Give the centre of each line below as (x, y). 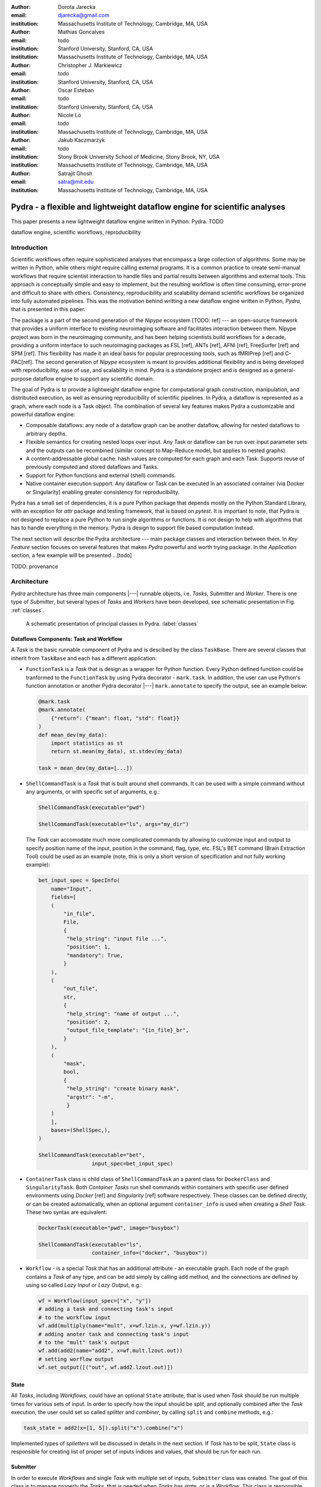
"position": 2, (89, 1022)
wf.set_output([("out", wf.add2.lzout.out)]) (106, 1367)
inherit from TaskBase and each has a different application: (84, 658)
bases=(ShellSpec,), (81, 1130)
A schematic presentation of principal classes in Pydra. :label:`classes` (112, 624)
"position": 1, (89, 947)
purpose (21, 378)
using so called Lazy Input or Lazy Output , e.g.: (84, 1285)
